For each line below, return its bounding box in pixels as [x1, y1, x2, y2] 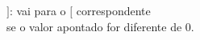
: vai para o [9, 2, 66, 18]
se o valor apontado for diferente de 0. [6, 18, 194, 34]
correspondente [76, 2, 151, 18]
